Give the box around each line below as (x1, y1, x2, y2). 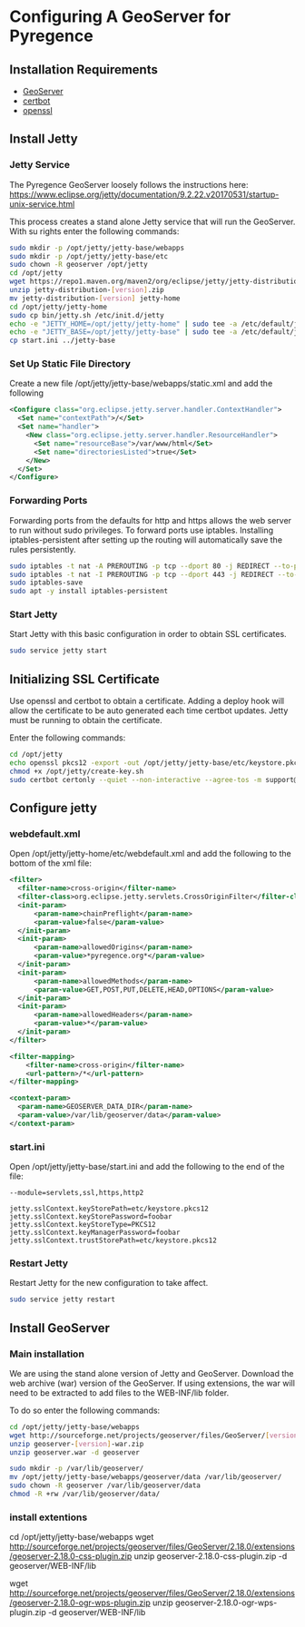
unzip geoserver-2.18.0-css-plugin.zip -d (133, 1551, 288, 1562)
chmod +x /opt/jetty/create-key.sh (9, 767, 144, 776)
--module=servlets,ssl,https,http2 (9, 1189, 144, 1198)
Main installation (9, 1348, 84, 1360)
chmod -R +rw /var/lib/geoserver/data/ (9, 1490, 161, 1499)
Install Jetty (9, 132, 79, 147)
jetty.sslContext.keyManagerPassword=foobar (9, 1228, 181, 1238)
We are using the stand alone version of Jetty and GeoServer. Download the (9, 1367, 294, 1378)
